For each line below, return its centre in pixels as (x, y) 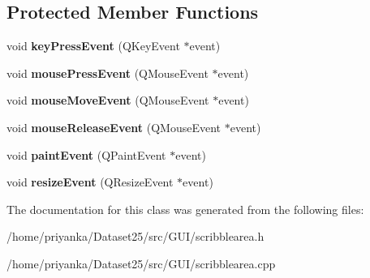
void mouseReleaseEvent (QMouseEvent (114, 127)
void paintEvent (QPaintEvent (86, 154)
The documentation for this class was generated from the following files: (185, 209)
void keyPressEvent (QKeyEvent (93, 46)
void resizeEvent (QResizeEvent (90, 182)
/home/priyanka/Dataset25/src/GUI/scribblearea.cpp (141, 263)
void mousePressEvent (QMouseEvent (108, 73)
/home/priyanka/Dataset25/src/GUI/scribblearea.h (136, 236)
